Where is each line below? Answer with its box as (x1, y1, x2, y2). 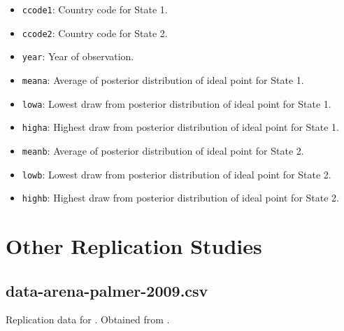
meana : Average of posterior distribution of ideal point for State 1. (22, 72, 304, 87)
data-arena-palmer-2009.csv (6, 279, 208, 301)
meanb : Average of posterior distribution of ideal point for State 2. (22, 143, 304, 157)
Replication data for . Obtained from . (6, 312, 170, 327)
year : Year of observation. (22, 49, 134, 64)
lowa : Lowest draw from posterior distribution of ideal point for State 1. (22, 96, 331, 111)
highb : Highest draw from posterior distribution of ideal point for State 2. (22, 190, 340, 205)
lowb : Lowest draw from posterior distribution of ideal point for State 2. (22, 167, 331, 181)
